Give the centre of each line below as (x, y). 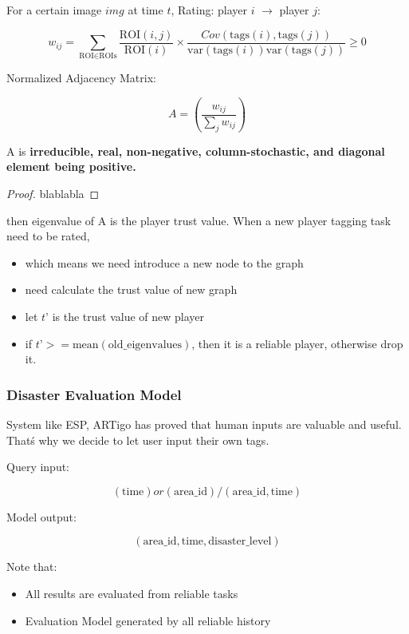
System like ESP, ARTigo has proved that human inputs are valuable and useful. (204, 424)
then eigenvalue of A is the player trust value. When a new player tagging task (199, 220)
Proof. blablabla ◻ (53, 194)
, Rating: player (209, 10)
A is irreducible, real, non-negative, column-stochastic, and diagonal (196, 151)
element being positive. (71, 166)
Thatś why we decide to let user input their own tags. (138, 440)
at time (146, 10)
